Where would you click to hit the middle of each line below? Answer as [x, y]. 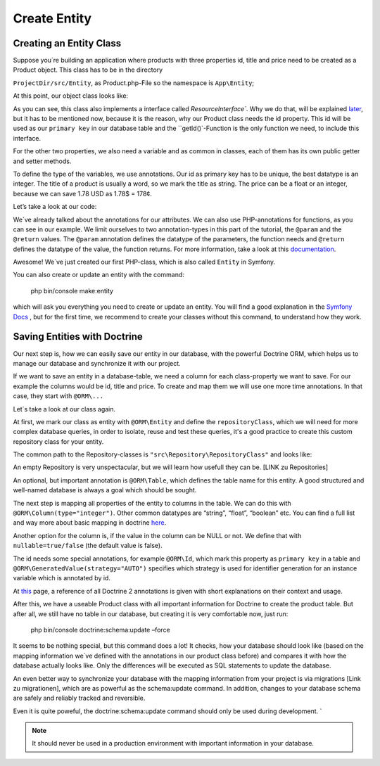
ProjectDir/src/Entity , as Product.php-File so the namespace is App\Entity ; [134, 83]
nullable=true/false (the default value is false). [88, 546]
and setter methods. [42, 161]
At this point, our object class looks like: [71, 96]
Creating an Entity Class [67, 43]
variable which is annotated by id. [62, 578]
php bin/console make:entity [72, 291]
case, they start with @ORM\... [58, 396]
